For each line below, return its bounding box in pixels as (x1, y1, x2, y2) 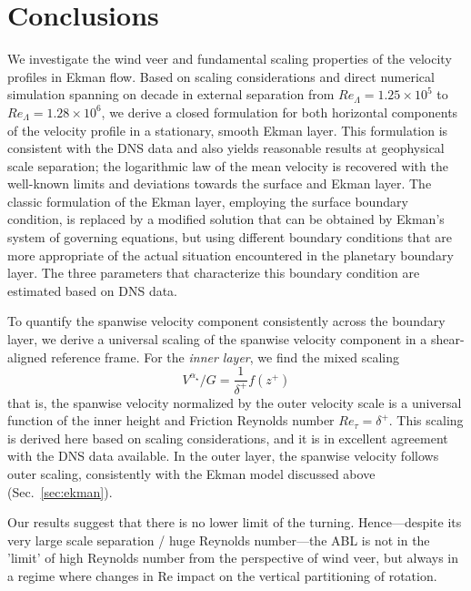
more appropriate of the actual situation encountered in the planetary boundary (7, 245, 454, 264)
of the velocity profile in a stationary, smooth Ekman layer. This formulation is (7, 120, 448, 139)
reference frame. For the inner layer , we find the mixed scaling (51, 347, 399, 366)
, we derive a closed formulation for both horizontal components (101, 102, 458, 121)
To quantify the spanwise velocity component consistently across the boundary (7, 311, 446, 331)
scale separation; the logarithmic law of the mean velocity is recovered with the (7, 156, 448, 175)
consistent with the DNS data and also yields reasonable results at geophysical (7, 138, 445, 158)
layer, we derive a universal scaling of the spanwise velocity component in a (7, 330, 427, 349)
